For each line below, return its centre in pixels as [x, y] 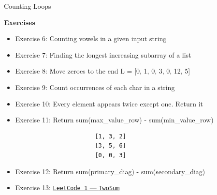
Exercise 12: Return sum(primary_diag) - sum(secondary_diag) [110, 171]
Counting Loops [28, 6]
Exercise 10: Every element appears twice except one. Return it [109, 103]
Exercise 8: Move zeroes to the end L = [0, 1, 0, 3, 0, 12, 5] [103, 71]
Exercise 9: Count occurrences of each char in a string [95, 87]
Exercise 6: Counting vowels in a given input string [91, 38]
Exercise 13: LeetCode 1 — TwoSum [67, 187]
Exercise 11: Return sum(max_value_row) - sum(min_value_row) [114, 120]
